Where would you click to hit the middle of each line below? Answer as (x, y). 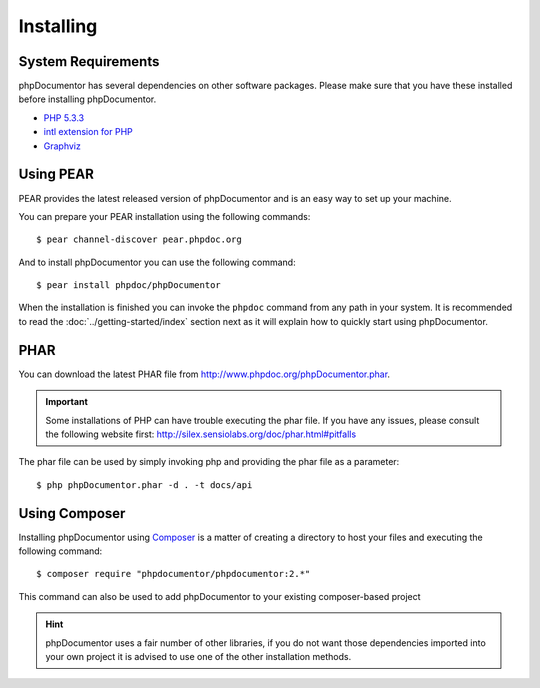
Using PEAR (56, 174)
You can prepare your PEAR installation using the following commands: (164, 216)
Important (67, 402)
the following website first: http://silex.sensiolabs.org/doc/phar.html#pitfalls (201, 434)
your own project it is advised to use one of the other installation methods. (198, 656)
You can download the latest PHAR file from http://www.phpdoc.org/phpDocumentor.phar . (204, 374)
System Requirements (89, 61)
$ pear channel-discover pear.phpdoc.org (139, 239)
